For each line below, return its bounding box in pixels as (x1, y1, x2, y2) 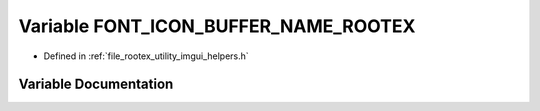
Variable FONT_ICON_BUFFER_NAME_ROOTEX (18, 15, 416, 37)
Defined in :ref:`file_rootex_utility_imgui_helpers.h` (43, 50, 249, 62)
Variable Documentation (18, 76, 174, 93)
